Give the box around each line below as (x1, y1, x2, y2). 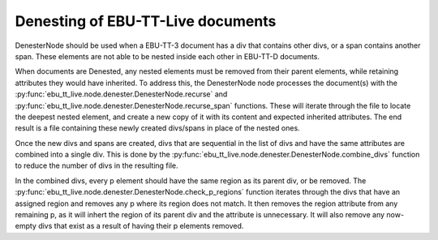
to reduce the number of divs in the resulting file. (15, 161, 178, 170)
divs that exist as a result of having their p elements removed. (37, 221, 244, 231)
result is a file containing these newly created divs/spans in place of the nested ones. (15, 123, 300, 133)
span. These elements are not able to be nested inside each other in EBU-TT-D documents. (15, 51, 320, 61)
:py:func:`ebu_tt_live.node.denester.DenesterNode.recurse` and (15, 89, 228, 99)
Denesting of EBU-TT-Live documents (15, 12, 277, 30)
